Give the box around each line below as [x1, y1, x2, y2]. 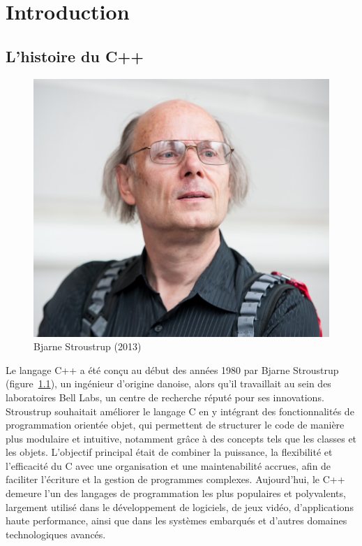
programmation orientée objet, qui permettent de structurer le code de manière [6, 417, 345, 432]
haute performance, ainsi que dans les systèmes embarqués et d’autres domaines [6, 513, 347, 528]
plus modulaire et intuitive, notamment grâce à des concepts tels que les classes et [6, 431, 357, 445]
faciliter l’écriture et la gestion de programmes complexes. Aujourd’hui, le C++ [6, 472, 345, 487]
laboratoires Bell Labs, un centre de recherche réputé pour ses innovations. [6, 389, 324, 404]
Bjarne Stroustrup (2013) [33, 339, 142, 354]
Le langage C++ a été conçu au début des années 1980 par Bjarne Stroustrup [6, 362, 339, 377]
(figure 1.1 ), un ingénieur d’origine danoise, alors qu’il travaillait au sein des [6, 376, 331, 391]
